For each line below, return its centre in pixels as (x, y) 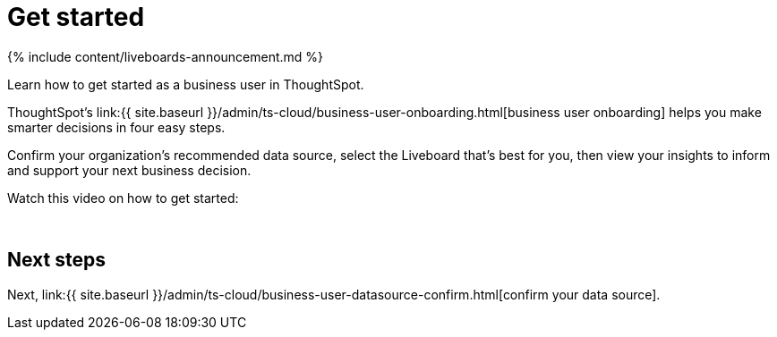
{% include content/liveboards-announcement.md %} (166, 56)
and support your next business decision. (129, 170)
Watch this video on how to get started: (123, 198)
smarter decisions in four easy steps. (116, 127)
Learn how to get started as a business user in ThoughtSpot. (186, 84)
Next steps (56, 260)
